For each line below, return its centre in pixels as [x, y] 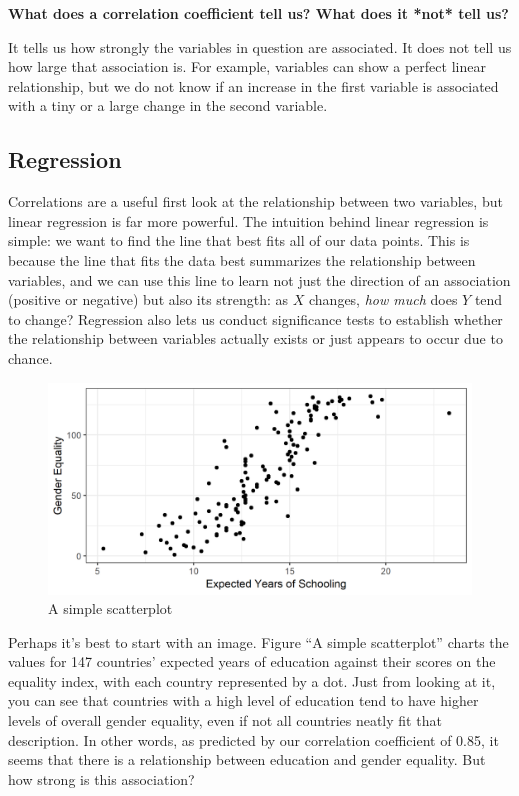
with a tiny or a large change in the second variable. [168, 105]
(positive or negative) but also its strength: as [148, 299]
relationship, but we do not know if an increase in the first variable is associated [253, 85]
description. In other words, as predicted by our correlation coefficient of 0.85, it [253, 739]
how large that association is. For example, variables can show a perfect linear [247, 66]
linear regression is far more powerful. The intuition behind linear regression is [248, 220]
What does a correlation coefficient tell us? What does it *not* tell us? [258, 13]
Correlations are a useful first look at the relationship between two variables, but [255, 201]
